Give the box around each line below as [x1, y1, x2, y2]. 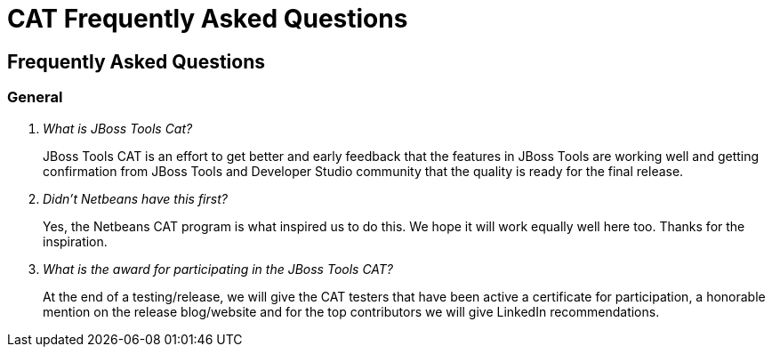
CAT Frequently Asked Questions [7, 4, 408, 34]
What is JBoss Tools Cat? [43, 120, 193, 136]
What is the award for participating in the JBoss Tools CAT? [43, 261, 394, 277]
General [7, 88, 63, 107]
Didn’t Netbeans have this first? [43, 190, 228, 206]
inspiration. [43, 233, 108, 249]
